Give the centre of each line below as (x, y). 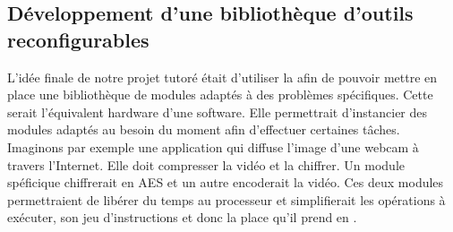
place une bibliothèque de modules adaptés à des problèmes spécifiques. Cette (220, 95)
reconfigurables (78, 39)
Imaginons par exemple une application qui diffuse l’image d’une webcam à (213, 146)
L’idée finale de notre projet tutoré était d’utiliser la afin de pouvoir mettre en (222, 77)
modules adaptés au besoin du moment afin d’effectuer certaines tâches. (204, 129)
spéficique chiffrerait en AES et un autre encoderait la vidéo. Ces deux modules (226, 182)
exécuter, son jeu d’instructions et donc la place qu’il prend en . (182, 217)
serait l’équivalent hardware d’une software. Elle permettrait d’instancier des (218, 112)
